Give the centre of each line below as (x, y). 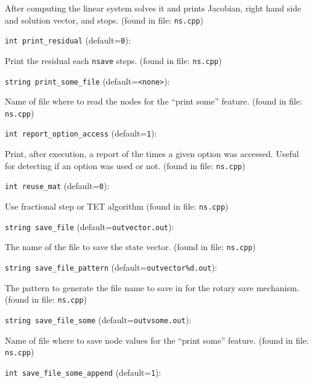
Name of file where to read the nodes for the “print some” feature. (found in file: (154, 101)
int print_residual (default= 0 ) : (68, 40)
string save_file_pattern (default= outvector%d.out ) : (111, 267)
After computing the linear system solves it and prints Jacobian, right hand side (153, 8)
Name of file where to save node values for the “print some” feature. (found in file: (157, 340)
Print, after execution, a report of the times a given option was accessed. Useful (152, 154)
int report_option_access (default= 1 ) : (81, 133)
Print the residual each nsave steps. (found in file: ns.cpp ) (113, 60)
